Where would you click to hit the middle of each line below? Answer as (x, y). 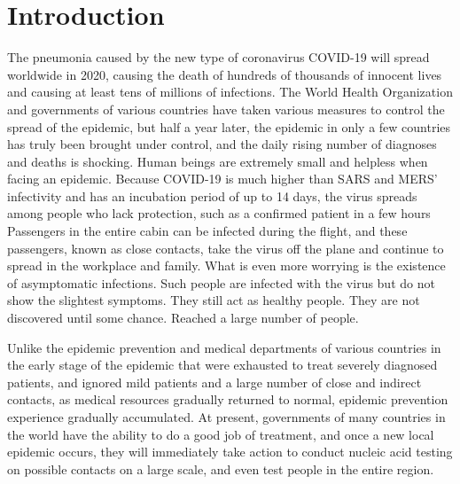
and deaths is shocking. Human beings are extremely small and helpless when (218, 161)
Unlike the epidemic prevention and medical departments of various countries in (224, 347)
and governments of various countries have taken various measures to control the (226, 109)
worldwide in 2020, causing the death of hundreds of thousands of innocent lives (225, 74)
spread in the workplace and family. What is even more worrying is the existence (226, 265)
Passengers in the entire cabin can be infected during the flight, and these (207, 231)
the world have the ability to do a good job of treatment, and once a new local (221, 434)
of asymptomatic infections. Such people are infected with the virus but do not (221, 282)
